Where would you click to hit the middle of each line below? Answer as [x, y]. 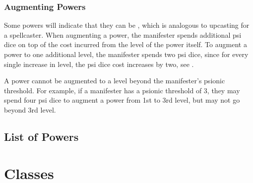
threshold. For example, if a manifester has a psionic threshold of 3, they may [122, 90]
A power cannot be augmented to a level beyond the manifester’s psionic [115, 81]
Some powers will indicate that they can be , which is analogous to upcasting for [127, 25]
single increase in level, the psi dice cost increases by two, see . [99, 64]
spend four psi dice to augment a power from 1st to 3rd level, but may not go [122, 100]
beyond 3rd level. [30, 109]
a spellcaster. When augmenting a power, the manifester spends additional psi [123, 34]
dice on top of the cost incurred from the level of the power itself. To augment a [126, 44]
